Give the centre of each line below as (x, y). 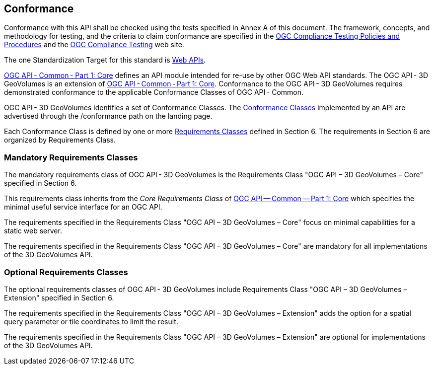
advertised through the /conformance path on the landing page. (108, 116)
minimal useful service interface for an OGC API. (83, 207)
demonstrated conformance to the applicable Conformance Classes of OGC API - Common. (154, 92)
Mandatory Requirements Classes (71, 157)
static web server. (33, 231)
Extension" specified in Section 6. (59, 297)
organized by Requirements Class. (60, 140)
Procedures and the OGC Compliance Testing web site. (94, 45)
